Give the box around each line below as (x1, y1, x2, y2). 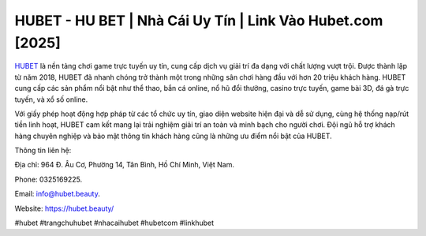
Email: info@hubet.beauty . (14, 189, 100, 199)
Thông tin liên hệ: (14, 146, 72, 155)
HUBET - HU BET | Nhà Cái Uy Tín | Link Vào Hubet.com (14, 12, 383, 29)
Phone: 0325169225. (14, 174, 83, 184)
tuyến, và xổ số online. (14, 95, 88, 104)
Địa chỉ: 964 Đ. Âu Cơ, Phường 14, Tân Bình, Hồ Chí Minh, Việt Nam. (14, 160, 235, 170)
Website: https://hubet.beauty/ (14, 204, 114, 213)
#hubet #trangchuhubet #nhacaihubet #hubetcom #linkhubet (14, 218, 215, 228)
